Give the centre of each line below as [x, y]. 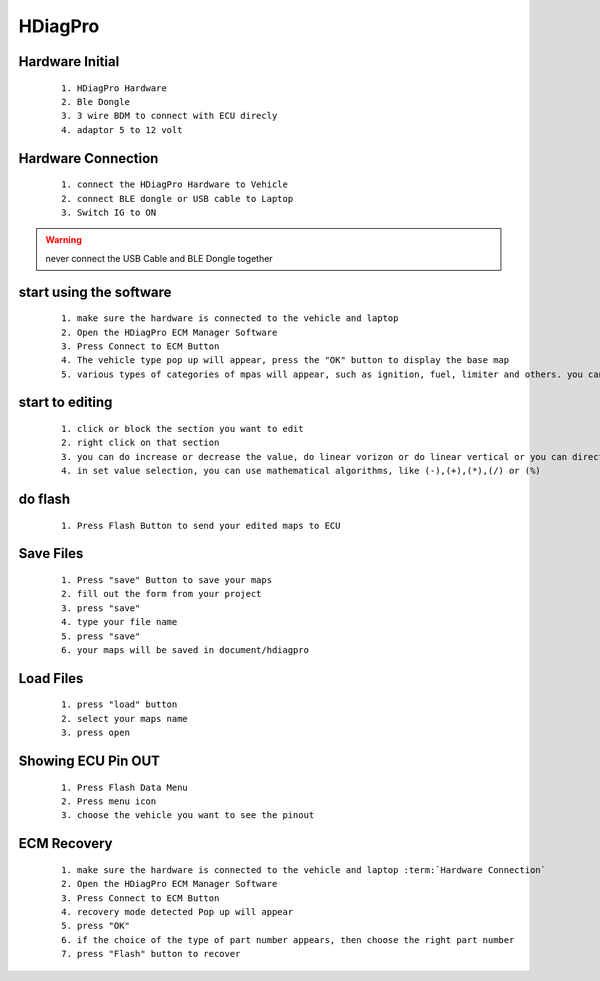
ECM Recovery [65, 843]
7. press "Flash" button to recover [151, 954]
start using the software [95, 291]
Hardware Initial [69, 61]
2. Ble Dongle [95, 101]
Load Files [51, 678]
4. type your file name [119, 622]
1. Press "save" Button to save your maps [167, 580]
